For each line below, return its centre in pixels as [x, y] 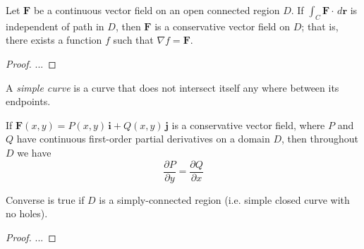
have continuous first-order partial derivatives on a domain [143, 139]
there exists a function [54, 40]
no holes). [27, 213]
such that [133, 40]
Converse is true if [45, 199]
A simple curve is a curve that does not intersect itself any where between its [172, 87]
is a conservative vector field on [223, 26]
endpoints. [28, 101]
